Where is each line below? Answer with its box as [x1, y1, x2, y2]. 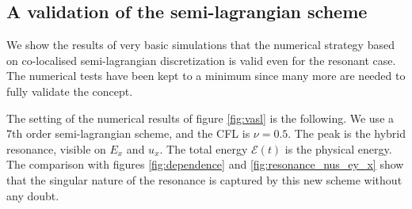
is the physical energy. [284, 140, 392, 157]
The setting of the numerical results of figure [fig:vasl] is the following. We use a [6, 109, 395, 126]
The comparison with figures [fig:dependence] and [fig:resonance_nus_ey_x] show [6, 156, 404, 173]
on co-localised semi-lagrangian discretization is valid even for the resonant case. [6, 51, 396, 68]
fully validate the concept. [6, 82, 133, 99]
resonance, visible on [6, 140, 106, 157]
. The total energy [159, 140, 248, 157]
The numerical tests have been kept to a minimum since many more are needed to [6, 67, 406, 84]
